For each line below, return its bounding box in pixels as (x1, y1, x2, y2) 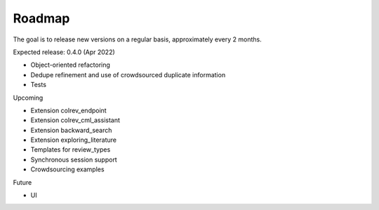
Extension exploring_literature (30, 136, 117, 144)
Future (13, 178, 32, 186)
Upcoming (13, 93, 44, 102)
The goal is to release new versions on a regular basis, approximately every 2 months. (13, 35, 262, 44)
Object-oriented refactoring (30, 60, 110, 70)
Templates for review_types (30, 145, 111, 154)
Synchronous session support (30, 155, 117, 164)
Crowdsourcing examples (30, 165, 105, 173)
